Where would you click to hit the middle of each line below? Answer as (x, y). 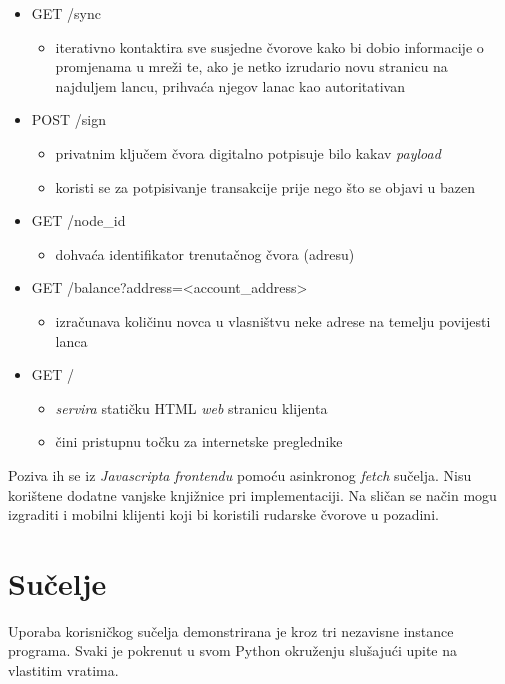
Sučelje (57, 582)
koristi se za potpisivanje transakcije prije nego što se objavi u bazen (265, 186)
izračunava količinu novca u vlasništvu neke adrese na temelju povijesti (273, 320)
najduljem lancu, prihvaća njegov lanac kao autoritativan (230, 85)
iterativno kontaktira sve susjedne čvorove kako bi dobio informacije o (269, 46)
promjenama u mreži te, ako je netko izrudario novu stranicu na (251, 66)
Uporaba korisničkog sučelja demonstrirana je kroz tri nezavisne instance (231, 630)
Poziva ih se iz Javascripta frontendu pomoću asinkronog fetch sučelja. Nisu (240, 474)
